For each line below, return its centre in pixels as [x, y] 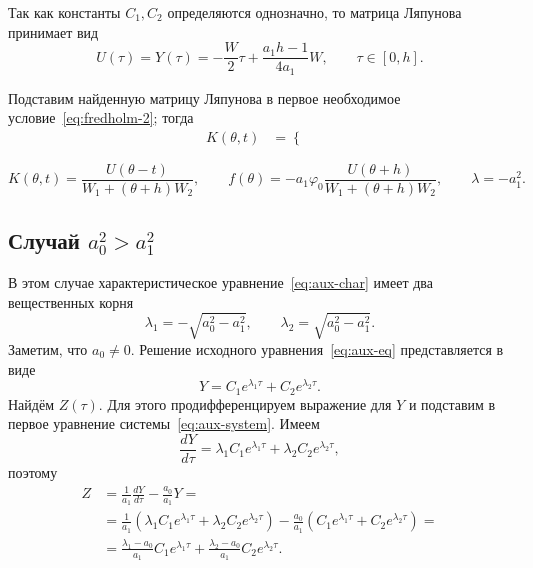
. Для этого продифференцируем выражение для [245, 403]
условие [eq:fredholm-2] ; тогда [101, 117]
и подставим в [452, 403]
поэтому [33, 471]
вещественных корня [71, 301]
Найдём [31, 403]
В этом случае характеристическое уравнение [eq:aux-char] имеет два [220, 282]
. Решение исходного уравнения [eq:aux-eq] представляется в [317, 348]
